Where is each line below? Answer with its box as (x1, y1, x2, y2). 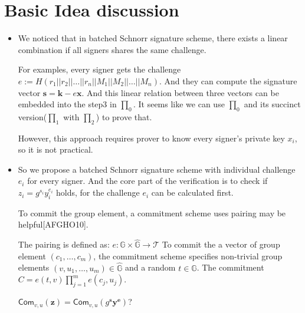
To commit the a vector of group (162, 238, 280, 251)
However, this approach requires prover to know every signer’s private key (18, 131, 285, 144)
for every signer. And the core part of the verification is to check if (27, 174, 268, 187)
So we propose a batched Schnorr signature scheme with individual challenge (18, 163, 296, 175)
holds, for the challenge (56, 186, 140, 199)
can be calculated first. (151, 186, 234, 199)
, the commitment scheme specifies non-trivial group (93, 249, 283, 262)
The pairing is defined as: (18, 238, 110, 251)
